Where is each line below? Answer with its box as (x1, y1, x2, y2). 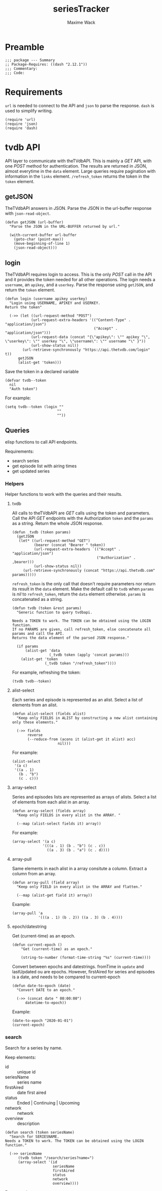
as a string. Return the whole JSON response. (12, 521, 103, 527)
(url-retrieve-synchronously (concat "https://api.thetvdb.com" (23, 568, 156, 573)
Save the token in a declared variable (5, 369, 79, 374)
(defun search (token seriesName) (5, 1130, 75, 1135)
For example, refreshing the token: (12, 669, 81, 676)
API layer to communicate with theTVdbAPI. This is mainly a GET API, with (5, 158, 152, 164)
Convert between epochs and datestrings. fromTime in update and (12, 964, 144, 970)
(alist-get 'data (25, 648, 60, 653)
